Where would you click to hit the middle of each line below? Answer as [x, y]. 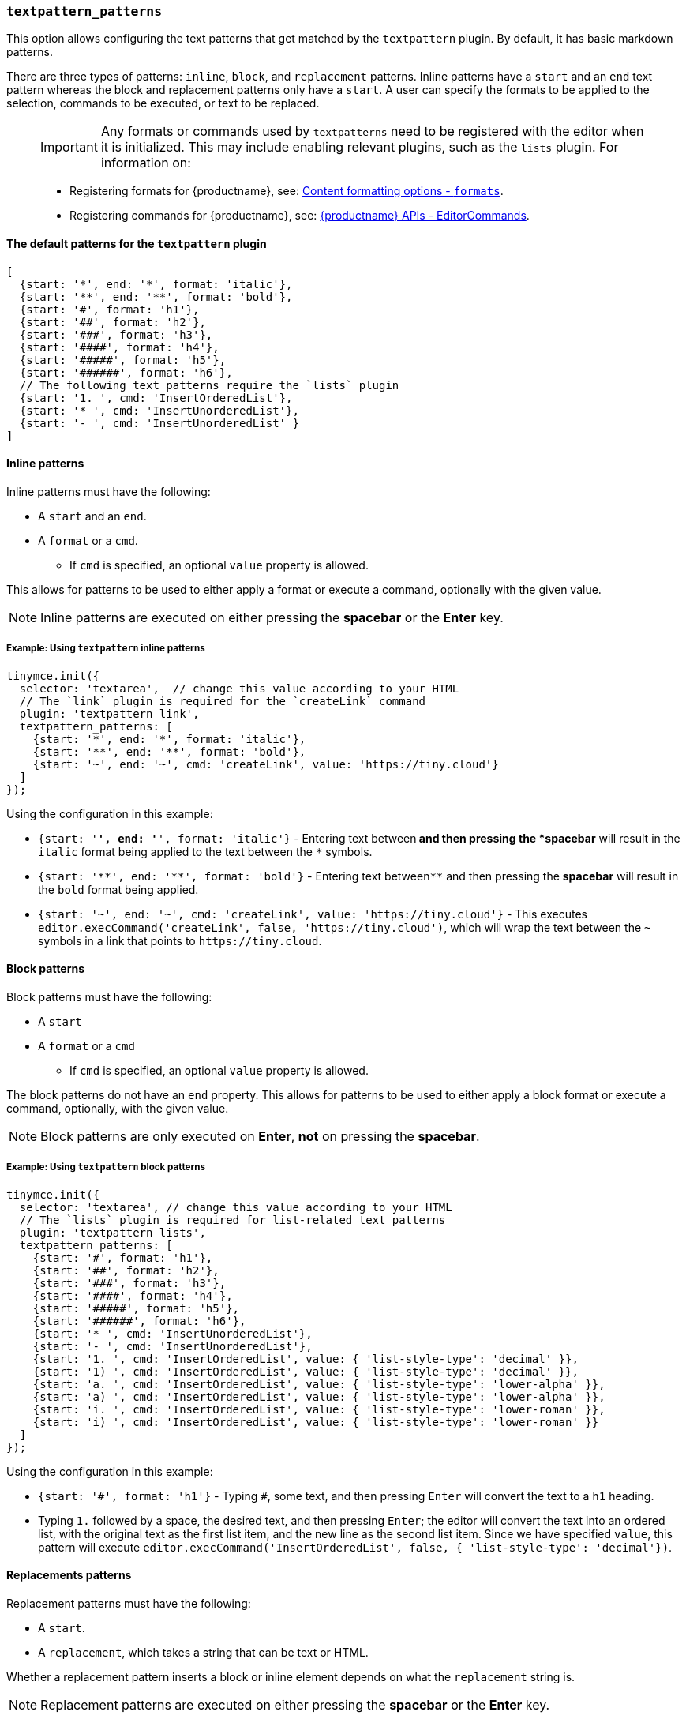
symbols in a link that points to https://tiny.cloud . [180, 940]
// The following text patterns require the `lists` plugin [209, 385]
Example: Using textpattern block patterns [106, 1167]
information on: [146, 163]
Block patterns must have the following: [109, 996]
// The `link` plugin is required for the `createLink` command [223, 701]
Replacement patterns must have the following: [129, 1603]
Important [69, 147]
